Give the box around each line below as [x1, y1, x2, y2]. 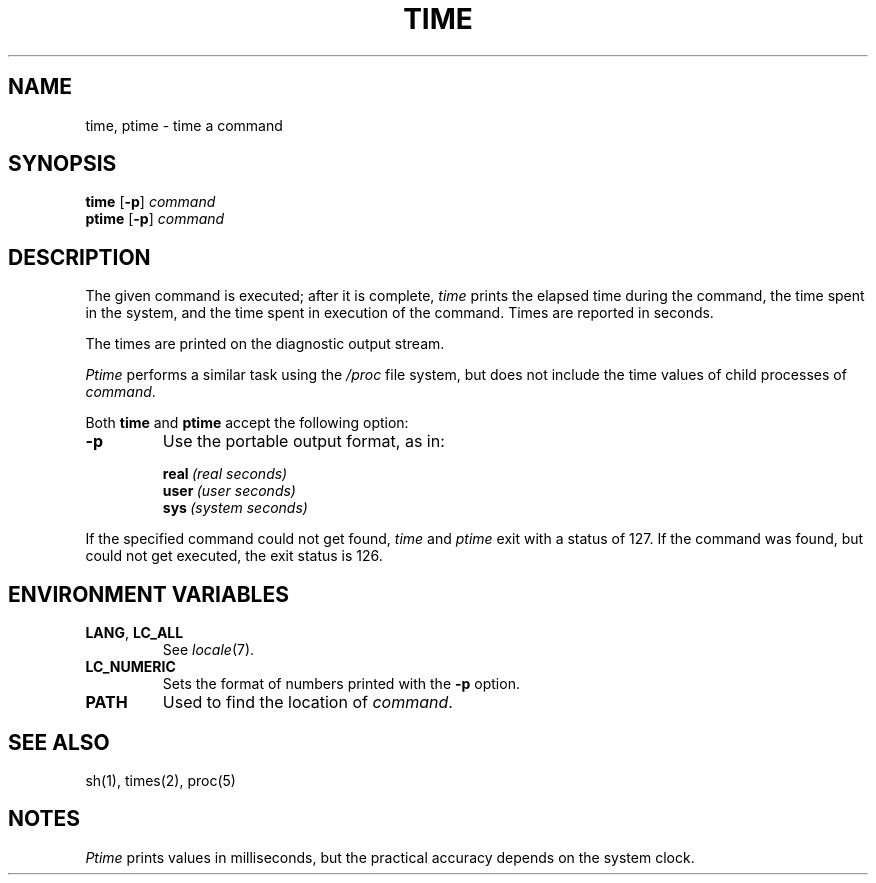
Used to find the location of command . [162, 692, 453, 713]
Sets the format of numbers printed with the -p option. [162, 675, 520, 693]
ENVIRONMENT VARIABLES [8, 581, 289, 607]
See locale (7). [162, 641, 255, 659]
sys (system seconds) [162, 499, 308, 517]
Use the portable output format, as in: [162, 431, 445, 452]
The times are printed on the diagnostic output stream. [85, 335, 445, 353]
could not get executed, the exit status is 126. [85, 547, 383, 565]
